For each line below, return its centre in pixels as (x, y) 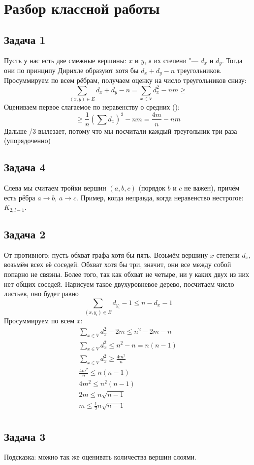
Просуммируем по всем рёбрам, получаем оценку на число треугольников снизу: (125, 80)
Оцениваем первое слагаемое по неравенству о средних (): (92, 106)
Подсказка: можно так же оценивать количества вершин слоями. (100, 457)
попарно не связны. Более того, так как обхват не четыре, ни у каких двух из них (127, 274)
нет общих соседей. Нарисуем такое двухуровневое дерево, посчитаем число (119, 284)
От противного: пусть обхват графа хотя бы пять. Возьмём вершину (106, 254)
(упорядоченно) (27, 140)
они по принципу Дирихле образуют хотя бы (71, 70)
